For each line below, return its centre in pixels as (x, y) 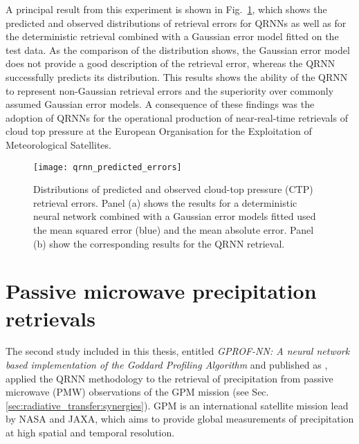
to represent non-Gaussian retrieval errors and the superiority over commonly (170, 90)
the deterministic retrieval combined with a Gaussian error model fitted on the (172, 36)
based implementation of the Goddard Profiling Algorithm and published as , (167, 365)
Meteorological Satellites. (58, 144)
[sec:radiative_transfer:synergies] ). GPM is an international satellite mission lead (177, 405)
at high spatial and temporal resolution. (90, 433)
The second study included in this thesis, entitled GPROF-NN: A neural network (178, 351)
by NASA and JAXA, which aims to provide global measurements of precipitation (180, 419)
